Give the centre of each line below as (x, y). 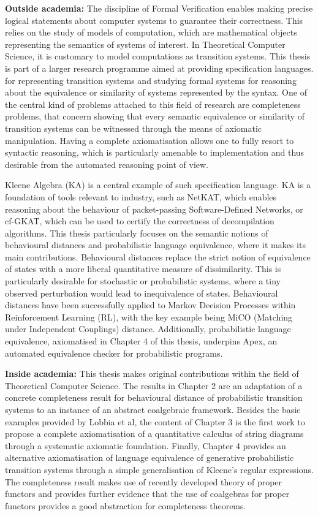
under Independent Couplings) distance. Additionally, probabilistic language (148, 329)
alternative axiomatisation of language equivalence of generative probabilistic (150, 457)
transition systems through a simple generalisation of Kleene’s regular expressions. (159, 469)
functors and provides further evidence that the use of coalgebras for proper (147, 494)
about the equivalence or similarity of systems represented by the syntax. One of (156, 92)
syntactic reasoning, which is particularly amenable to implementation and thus (155, 152)
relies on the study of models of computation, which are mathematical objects (151, 32)
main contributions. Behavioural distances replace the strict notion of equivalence (158, 256)
